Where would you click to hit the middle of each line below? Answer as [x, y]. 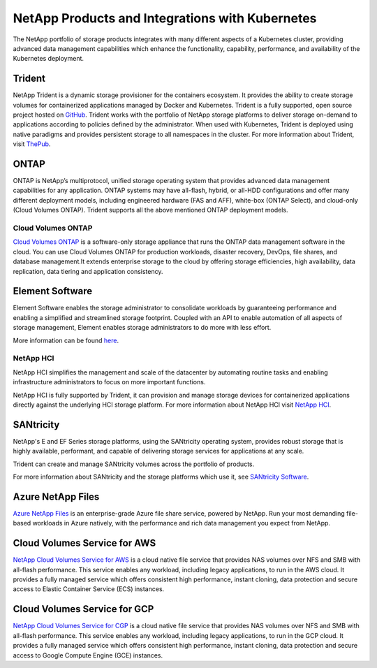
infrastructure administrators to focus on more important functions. [109, 382]
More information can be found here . [66, 340]
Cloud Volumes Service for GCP [83, 609]
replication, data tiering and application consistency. [88, 271]
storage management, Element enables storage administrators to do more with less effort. [142, 328]
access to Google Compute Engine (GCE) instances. [88, 655]
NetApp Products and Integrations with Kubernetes [165, 18]
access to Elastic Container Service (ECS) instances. [89, 589]
